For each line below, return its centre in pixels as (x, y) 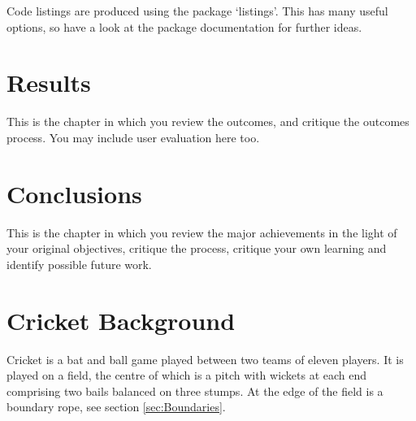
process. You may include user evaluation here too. (133, 137)
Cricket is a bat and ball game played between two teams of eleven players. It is (205, 359)
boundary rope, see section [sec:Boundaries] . (116, 407)
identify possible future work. (79, 264)
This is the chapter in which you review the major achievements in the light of (202, 232)
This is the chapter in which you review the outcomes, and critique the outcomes (208, 122)
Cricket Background (121, 320)
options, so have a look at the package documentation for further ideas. (184, 26)
